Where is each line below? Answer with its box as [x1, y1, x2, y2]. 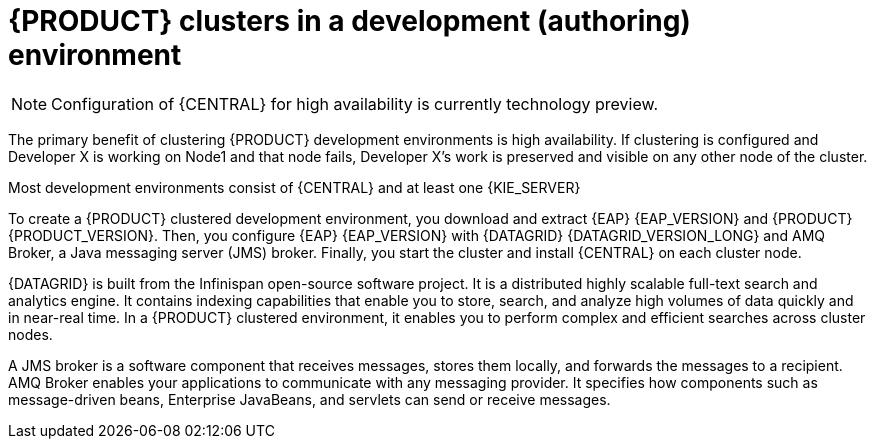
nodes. [8, 325, 53, 343]
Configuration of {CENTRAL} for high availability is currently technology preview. [51, 93, 659, 114]
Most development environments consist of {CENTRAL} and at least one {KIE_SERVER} [8, 178, 581, 196]
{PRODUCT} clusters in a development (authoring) [8, 4, 691, 38]
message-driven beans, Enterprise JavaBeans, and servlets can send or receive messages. [8, 390, 611, 408]
